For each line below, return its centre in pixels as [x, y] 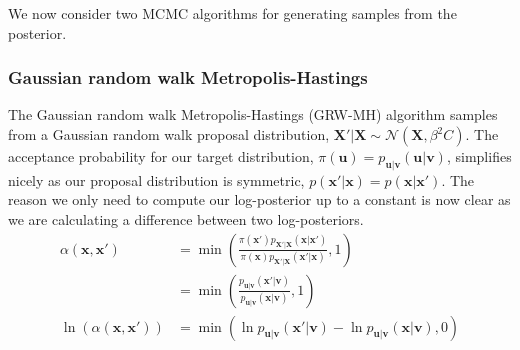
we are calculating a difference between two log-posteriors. [186, 218]
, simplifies [479, 156]
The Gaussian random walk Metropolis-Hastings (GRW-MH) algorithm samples [253, 114]
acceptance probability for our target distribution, [161, 156]
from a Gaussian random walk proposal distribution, [169, 134]
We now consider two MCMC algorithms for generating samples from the [232, 13]
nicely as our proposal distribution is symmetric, [156, 179]
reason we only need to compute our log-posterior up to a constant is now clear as [259, 199]
